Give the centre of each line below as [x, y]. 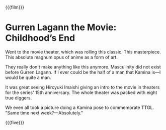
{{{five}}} [15, 122]
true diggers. [19, 97]
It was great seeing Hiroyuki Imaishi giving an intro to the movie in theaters [82, 87]
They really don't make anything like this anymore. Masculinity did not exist [83, 66]
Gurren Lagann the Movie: [61, 27]
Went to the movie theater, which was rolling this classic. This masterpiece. [83, 51]
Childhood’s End [40, 38]
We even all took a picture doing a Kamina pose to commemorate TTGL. [80, 107]
